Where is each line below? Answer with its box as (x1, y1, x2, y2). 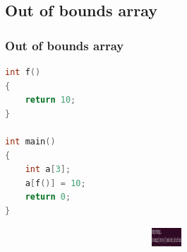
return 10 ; (25, 95, 76, 105)
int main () (5, 136, 56, 147)
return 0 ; (25, 192, 71, 202)
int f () (5, 67, 41, 77)
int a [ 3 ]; (25, 164, 71, 175)
